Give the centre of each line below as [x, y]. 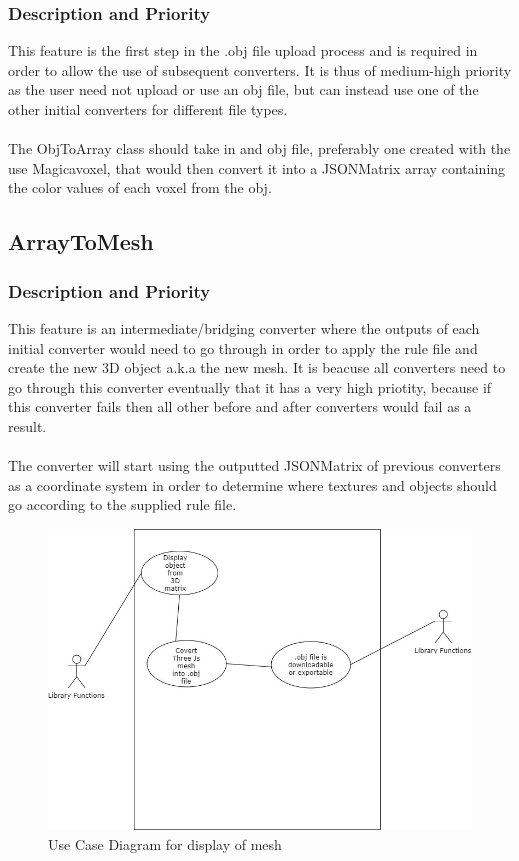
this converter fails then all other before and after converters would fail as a [240, 406]
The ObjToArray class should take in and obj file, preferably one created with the [259, 148]
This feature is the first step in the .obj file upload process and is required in [243, 50]
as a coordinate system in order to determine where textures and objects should [252, 484]
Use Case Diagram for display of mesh [165, 843]
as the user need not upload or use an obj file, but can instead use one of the [243, 89]
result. [27, 425]
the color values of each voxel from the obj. [140, 187]
